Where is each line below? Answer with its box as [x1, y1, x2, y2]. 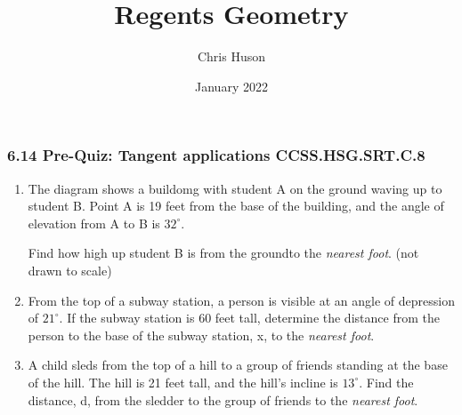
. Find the [359, 372, 414, 391]
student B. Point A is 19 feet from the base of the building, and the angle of [28, 196, 444, 215]
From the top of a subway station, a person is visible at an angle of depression [28, 291, 455, 309]
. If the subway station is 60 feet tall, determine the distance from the [59, 308, 440, 327]
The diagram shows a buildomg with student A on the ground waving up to [28, 179, 442, 197]
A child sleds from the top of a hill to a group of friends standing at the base [28, 355, 448, 374]
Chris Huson [197, 47, 266, 66]
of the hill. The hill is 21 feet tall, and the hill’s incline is [28, 372, 338, 391]
